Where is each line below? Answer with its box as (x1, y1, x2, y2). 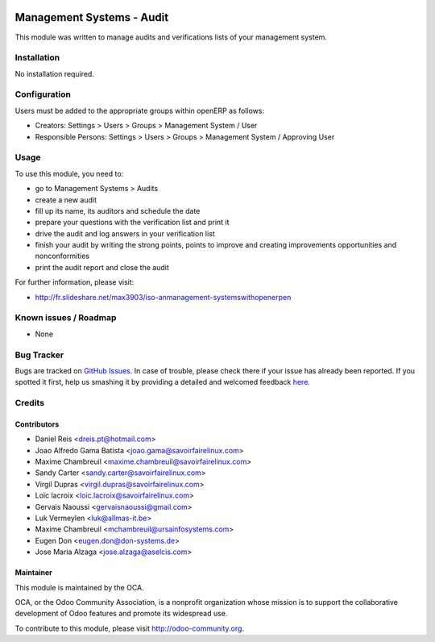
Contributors (14, 419, 60, 429)
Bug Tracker (14, 349, 64, 361)
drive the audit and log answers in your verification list (35, 228, 215, 238)
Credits (14, 398, 44, 409)
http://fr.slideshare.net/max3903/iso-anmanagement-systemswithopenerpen (35, 292, 292, 302)
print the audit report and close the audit (35, 262, 169, 272)
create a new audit (35, 194, 97, 205)
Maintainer (14, 568, 52, 577)
